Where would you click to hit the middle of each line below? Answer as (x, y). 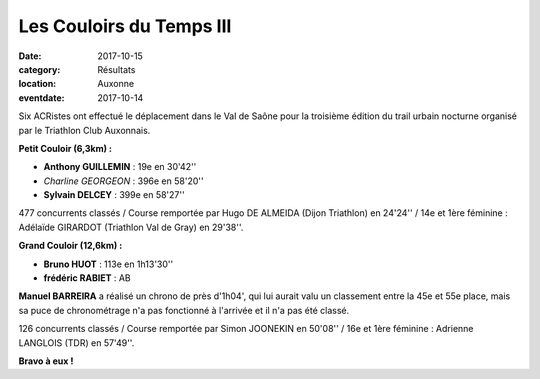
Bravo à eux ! (46, 361)
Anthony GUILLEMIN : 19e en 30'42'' (120, 167)
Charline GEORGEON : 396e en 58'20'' (123, 181)
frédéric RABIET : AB (87, 278)
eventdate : (41, 97)
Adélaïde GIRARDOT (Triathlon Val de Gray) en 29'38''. (131, 227)
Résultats (116, 69)
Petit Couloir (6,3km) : (65, 148)
